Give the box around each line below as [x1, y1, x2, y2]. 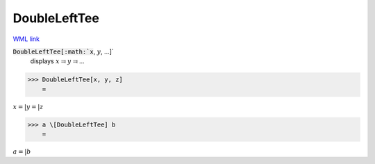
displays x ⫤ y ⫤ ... [30, 57, 85, 65]
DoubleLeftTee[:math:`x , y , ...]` [12, 47, 114, 56]
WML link [12, 35, 40, 43]
